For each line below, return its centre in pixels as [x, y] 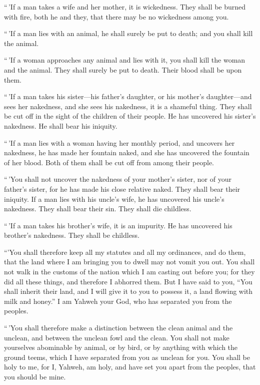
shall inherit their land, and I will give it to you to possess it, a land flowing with [128, 291]
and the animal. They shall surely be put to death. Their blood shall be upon [123, 69]
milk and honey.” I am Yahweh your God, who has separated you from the [118, 301]
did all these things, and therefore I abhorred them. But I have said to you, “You [128, 281]
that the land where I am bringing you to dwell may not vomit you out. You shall [129, 262]
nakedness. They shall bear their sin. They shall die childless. [98, 209]
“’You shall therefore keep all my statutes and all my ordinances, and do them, [125, 252]
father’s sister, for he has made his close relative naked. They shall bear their [122, 188]
